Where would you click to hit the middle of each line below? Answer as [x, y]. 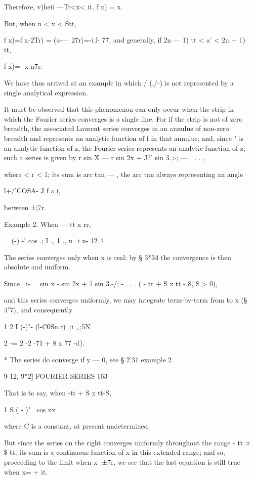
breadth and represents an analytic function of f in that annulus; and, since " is [124, 138]
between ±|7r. [25, 207]
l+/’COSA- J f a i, [32, 191]
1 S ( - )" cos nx [30, 409]
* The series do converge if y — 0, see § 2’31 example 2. [89, 359]
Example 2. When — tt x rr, [47, 224]
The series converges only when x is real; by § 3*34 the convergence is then [118, 257]
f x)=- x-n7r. [23, 66]
